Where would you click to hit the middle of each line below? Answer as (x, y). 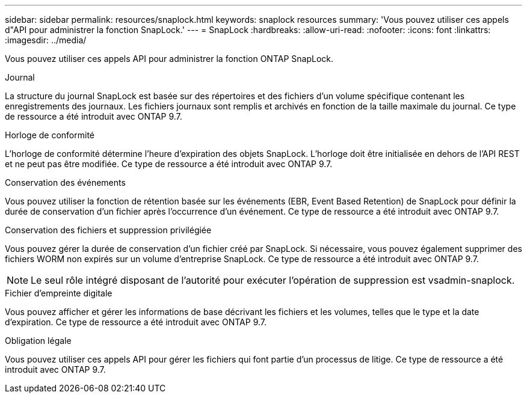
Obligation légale (38, 341)
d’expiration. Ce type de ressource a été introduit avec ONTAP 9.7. (136, 322)
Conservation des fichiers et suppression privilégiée (108, 230)
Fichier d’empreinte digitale (59, 293)
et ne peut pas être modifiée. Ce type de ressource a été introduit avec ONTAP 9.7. (169, 164)
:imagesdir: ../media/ (46, 40)
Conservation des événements (65, 182)
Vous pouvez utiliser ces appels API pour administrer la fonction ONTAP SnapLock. (169, 59)
